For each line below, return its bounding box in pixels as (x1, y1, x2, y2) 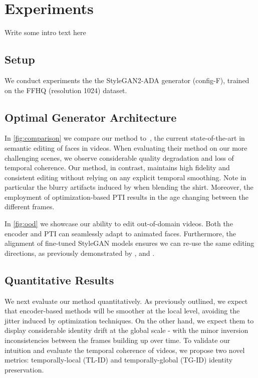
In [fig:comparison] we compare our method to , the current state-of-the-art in (5, 133, 245, 143)
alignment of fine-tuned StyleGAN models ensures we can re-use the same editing (5, 238, 254, 248)
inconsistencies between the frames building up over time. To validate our (5, 335, 230, 345)
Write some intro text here (5, 27, 86, 38)
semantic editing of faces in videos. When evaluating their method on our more (5, 142, 247, 153)
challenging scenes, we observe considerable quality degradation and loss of (5, 152, 234, 163)
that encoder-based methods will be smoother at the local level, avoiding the (5, 305, 240, 316)
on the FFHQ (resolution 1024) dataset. (5, 85, 127, 95)
